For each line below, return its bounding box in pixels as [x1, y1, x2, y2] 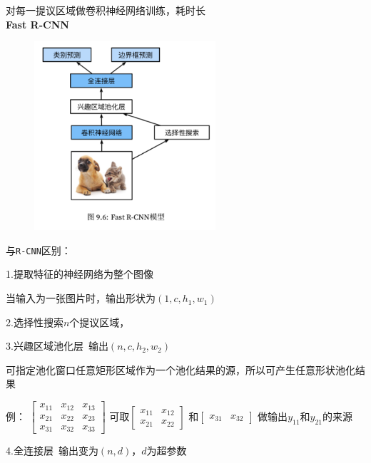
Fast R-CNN [6, 16, 69, 31]
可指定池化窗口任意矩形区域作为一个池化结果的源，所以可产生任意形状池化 [6, 362, 355, 377]
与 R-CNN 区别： [6, 242, 71, 257]
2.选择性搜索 [6, 314, 63, 329]
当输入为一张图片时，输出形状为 [6, 291, 156, 306]
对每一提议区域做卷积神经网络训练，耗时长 [6, 3, 205, 17]
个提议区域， [69, 314, 130, 329]
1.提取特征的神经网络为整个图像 [6, 266, 153, 281]
